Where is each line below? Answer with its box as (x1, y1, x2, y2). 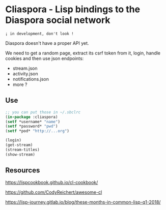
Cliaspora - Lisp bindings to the (5, 4, 141, 15)
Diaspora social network (5, 14, 110, 26)
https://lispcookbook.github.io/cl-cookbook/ (5, 179, 98, 186)
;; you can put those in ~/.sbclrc (5, 109, 81, 115)
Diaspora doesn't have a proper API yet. (5, 40, 89, 46)
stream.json (12, 65, 38, 71)
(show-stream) (5, 152, 36, 157)
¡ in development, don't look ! (5, 31, 74, 36)
